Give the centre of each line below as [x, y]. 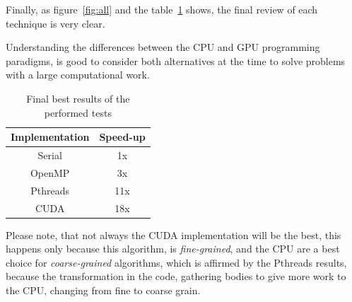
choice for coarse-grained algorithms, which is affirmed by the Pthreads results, [176, 262]
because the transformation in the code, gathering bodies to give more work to [176, 276]
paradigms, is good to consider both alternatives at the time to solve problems [176, 60]
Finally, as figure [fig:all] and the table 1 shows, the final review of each [162, 9]
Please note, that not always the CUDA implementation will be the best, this [174, 234]
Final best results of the [78, 98]
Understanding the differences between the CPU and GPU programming [163, 47]
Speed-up [122, 137]
